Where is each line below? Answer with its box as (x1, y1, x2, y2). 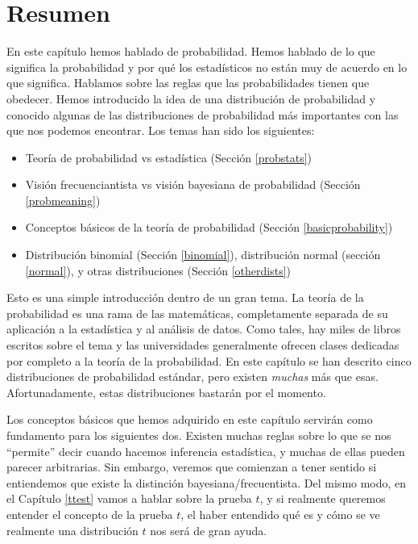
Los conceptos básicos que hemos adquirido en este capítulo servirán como (6, 411, 373, 428)
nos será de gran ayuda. (150, 521, 267, 538)
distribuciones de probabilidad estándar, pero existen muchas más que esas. (6, 368, 379, 385)
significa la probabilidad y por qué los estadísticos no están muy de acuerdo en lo (6, 58, 408, 75)
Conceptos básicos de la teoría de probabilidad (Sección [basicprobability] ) (25, 219, 393, 236)
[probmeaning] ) (25, 191, 101, 208)
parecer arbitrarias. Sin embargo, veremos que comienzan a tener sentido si (6, 458, 377, 475)
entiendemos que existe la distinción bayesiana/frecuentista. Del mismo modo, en (6, 474, 407, 491)
